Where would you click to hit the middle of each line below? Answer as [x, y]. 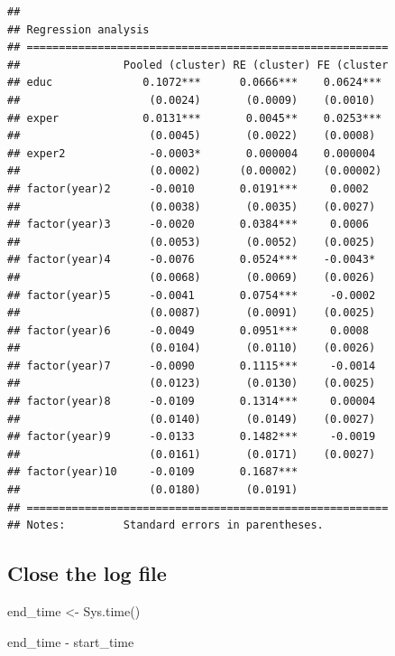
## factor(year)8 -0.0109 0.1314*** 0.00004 [192, 402]
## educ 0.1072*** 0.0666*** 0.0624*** [195, 83]
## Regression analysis [78, 29]
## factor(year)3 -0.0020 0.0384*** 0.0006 [188, 225]
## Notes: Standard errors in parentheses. [165, 525]
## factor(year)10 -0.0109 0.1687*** [153, 472]
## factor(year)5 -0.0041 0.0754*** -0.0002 [192, 295]
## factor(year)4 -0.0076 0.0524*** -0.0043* [192, 260]
